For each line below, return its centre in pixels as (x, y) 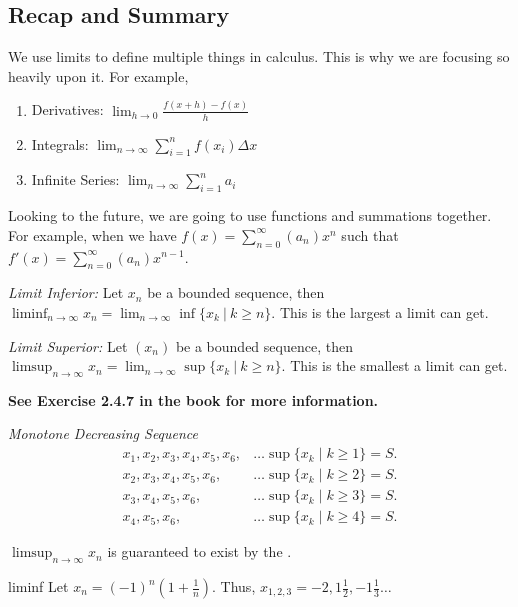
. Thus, (234, 586)
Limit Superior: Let (68, 345)
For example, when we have (92, 234)
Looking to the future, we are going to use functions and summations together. (250, 215)
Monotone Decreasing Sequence (103, 433)
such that (370, 234)
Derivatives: (67, 109)
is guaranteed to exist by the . (199, 551)
